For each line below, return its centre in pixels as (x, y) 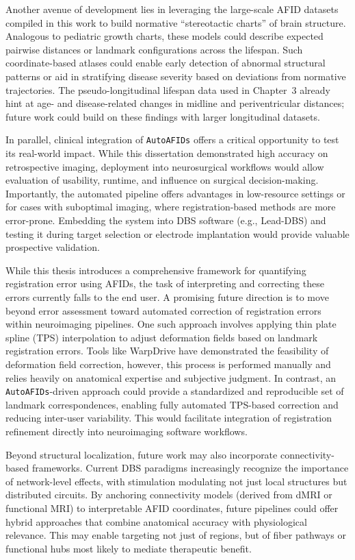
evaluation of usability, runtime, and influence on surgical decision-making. (162, 180)
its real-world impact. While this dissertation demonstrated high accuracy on (167, 153)
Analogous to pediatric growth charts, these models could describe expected (165, 36)
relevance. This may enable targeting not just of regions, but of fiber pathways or (176, 535)
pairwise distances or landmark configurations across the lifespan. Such (154, 49)
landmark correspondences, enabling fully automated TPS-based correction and (172, 404)
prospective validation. (53, 247)
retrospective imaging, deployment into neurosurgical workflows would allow (165, 166)
